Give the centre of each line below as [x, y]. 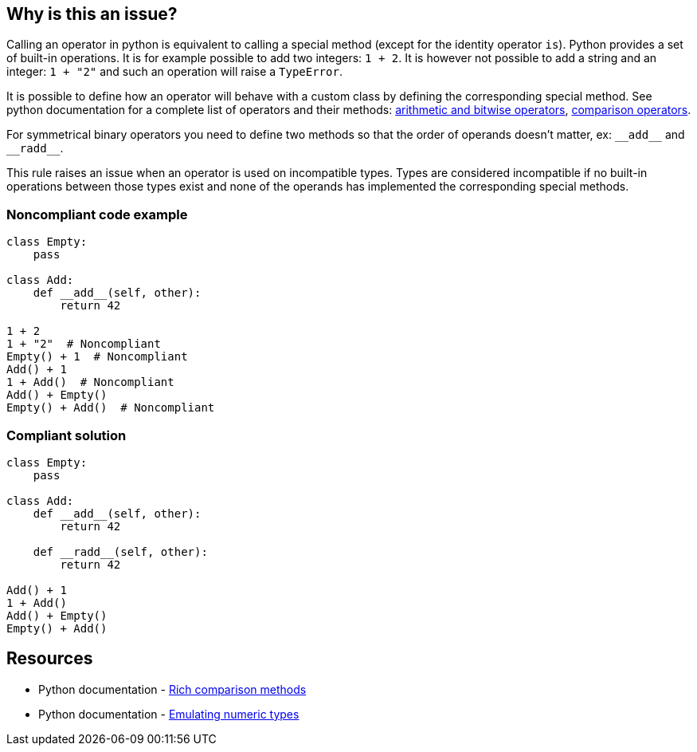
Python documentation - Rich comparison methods [172, 689]
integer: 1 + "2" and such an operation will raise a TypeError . [174, 72]
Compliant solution [67, 435]
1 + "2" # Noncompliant [84, 344]
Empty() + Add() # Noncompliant [111, 408]
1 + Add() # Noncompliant [90, 382]
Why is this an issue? [92, 14]
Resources [50, 659]
